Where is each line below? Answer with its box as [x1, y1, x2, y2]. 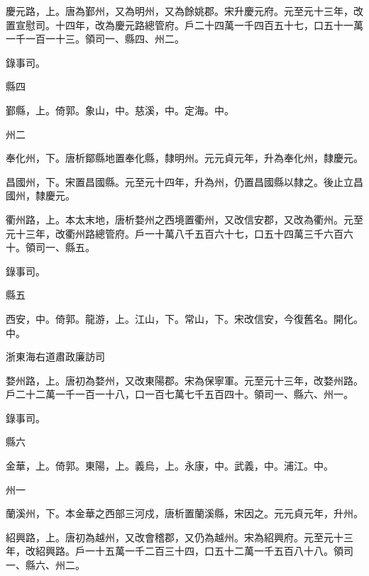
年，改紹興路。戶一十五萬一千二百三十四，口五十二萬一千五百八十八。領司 [6, 543, 353, 558]
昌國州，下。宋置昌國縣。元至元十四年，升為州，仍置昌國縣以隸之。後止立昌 [6, 174, 363, 189]
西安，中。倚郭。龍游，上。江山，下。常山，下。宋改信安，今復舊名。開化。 [6, 311, 363, 326]
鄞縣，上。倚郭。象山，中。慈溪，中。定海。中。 [6, 102, 234, 117]
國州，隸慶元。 [6, 188, 75, 203]
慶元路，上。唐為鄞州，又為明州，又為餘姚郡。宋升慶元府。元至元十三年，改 [6, 4, 363, 18]
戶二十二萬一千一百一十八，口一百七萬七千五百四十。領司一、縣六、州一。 [6, 387, 353, 401]
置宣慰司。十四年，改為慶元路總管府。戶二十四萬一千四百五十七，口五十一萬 [6, 17, 363, 32]
